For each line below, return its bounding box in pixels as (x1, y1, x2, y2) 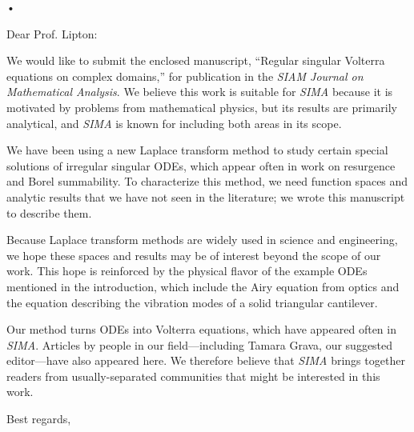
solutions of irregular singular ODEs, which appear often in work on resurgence (6, 157, 396, 174)
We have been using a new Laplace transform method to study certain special (6, 142, 388, 158)
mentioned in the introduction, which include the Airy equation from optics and (6, 278, 400, 294)
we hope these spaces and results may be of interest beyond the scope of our (6, 246, 381, 263)
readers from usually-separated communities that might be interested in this (6, 367, 380, 384)
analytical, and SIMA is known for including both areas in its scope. (6, 114, 342, 131)
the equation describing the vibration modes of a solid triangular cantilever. (6, 294, 378, 310)
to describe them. (6, 204, 92, 221)
